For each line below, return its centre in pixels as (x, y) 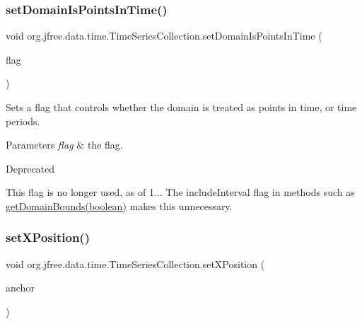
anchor (20, 288)
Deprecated (30, 168)
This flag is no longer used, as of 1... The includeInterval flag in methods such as (180, 192)
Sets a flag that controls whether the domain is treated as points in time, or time (181, 107)
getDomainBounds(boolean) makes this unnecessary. (119, 206)
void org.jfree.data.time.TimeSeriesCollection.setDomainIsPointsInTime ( (164, 36)
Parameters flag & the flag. (64, 145)
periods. (23, 121)
